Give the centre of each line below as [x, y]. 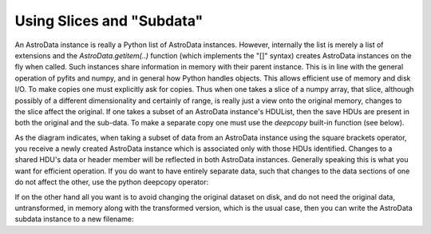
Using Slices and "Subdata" [109, 21]
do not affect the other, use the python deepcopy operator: [112, 182]
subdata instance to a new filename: [74, 219]
